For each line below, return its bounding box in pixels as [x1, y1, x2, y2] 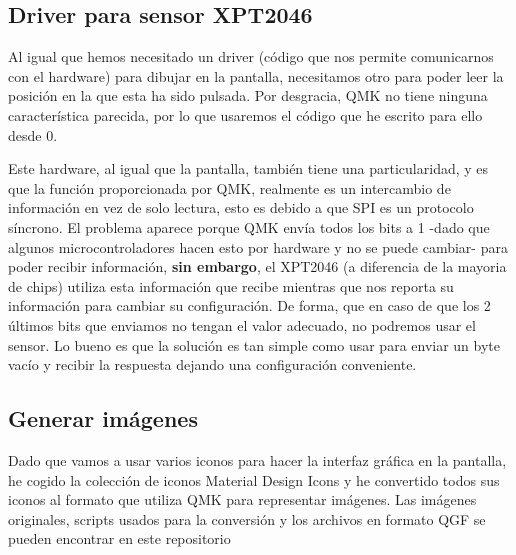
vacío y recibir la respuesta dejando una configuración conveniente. [8, 354, 417, 375]
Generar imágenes [8, 403, 198, 434]
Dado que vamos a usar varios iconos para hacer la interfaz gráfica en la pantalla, [8, 449, 507, 470]
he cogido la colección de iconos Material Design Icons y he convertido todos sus [8, 469, 500, 490]
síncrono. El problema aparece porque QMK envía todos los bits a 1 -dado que [8, 216, 490, 237]
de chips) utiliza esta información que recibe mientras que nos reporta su [8, 275, 454, 296]
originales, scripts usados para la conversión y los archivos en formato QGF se [8, 508, 486, 529]
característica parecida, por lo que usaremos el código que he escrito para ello [8, 104, 483, 125]
